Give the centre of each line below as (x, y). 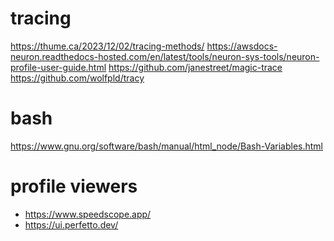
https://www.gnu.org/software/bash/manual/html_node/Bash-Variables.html (166, 146)
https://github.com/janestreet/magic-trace (195, 67)
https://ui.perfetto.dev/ (71, 224)
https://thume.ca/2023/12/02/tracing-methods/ (107, 46)
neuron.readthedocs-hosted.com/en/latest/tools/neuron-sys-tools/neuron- (165, 56)
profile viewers (74, 186)
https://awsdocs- (242, 46)
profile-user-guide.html (58, 67)
